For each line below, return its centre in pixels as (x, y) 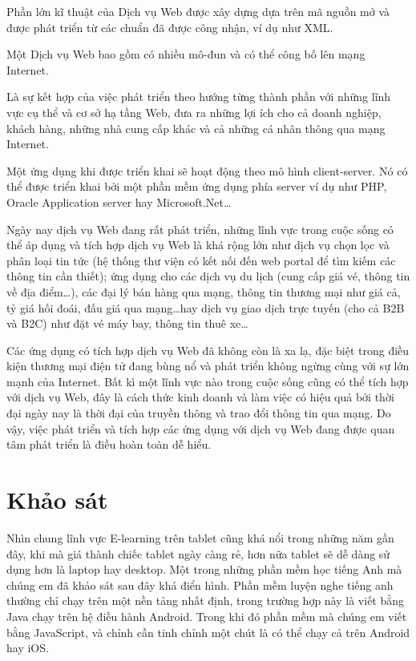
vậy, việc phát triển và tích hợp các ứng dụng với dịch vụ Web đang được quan (201, 428)
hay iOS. (28, 648)
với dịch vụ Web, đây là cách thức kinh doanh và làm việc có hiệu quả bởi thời (200, 397)
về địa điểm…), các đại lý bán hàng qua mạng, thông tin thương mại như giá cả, (204, 291)
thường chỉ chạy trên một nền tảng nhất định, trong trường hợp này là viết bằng (206, 601)
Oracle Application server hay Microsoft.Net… (119, 202)
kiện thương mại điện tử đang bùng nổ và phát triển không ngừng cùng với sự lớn (208, 366)
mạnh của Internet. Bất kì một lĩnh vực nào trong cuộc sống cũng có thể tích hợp (208, 381)
